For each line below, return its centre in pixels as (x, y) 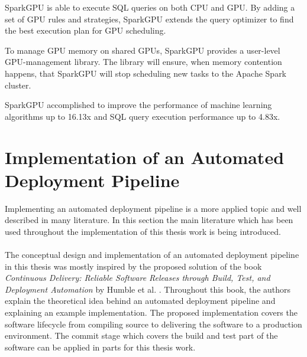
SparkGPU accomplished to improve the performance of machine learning (138, 105)
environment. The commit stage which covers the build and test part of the (141, 335)
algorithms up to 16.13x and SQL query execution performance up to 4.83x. (143, 116)
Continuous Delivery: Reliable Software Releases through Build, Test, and (138, 278)
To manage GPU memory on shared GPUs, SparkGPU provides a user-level (143, 50)
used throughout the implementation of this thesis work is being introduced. (143, 231)
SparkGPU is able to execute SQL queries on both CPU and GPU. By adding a (150, 7)
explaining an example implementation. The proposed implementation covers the (151, 312)
